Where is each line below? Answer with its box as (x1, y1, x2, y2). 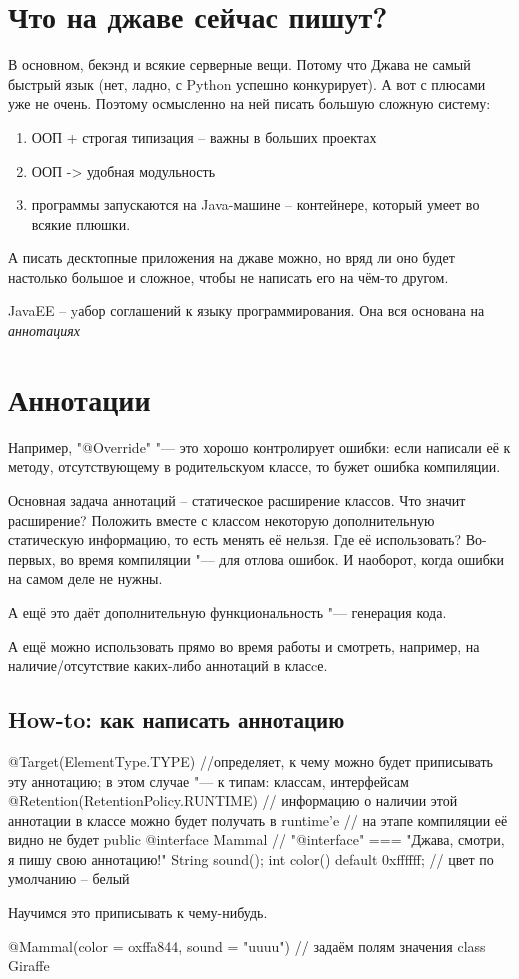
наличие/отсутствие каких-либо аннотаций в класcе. (8, 655, 328, 676)
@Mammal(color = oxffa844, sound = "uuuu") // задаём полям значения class (8, 935, 486, 956)
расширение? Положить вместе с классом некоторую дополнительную (8, 509, 435, 530)
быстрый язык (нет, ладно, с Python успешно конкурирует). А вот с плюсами (8, 73, 486, 94)
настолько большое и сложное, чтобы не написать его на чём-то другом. (8, 266, 449, 287)
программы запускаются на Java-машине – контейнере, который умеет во (31, 194, 480, 215)
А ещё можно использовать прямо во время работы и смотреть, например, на (8, 635, 480, 656)
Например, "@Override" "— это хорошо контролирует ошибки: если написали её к (8, 436, 511, 457)
